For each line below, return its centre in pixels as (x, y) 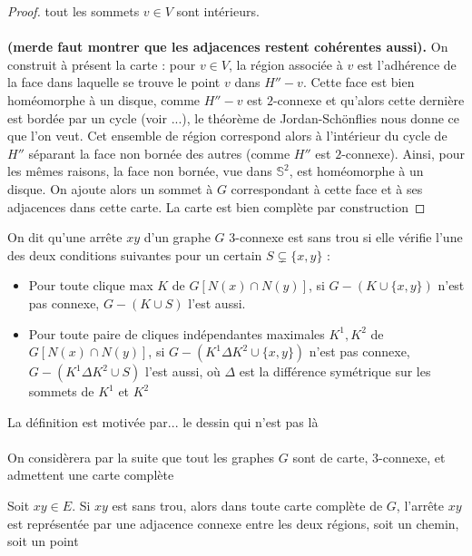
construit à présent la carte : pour (102, 64)
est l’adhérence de (407, 64)
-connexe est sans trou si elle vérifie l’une (349, 237)
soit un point (43, 541)
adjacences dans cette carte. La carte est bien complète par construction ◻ (216, 206)
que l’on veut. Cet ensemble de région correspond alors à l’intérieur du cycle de (227, 136)
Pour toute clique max (91, 285)
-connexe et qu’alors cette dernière (369, 99)
